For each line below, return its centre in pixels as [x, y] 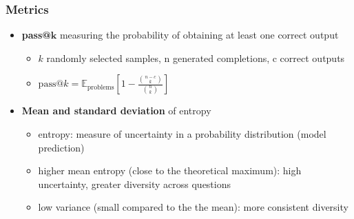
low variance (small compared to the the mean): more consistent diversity [193, 207]
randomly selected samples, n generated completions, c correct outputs [196, 58]
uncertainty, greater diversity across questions [135, 184]
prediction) [61, 147]
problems [101, 87]
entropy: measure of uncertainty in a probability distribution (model [182, 134]
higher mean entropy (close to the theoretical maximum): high [170, 170]
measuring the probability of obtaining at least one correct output [199, 35]
